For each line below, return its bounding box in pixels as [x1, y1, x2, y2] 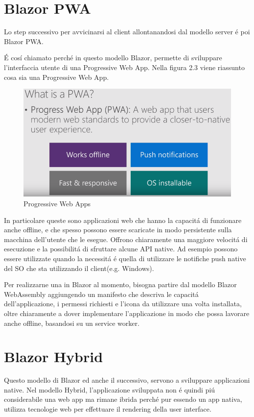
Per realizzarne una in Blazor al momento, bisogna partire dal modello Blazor [4, 279, 237, 290]
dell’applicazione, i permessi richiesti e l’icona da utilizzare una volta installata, [4, 298, 242, 309]
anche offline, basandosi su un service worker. [4, 318, 139, 328]
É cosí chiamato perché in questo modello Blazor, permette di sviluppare [4, 52, 222, 63]
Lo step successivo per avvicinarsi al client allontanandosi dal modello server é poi [4, 26, 250, 37]
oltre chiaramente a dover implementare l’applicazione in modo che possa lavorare [4, 308, 250, 318]
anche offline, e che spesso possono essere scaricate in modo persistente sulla [4, 224, 232, 235]
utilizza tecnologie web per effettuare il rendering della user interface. [4, 404, 211, 414]
